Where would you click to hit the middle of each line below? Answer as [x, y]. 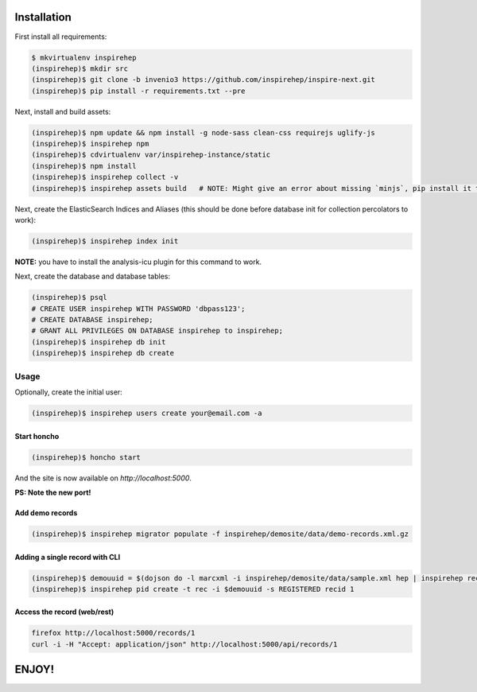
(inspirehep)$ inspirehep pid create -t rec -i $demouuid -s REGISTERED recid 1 [193, 589]
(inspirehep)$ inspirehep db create [103, 353]
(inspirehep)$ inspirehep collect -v [105, 177]
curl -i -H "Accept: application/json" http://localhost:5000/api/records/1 [184, 644]
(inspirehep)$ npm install [84, 166]
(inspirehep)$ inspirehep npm [90, 144]
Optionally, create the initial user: [68, 392]
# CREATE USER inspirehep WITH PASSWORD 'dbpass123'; [138, 309]
